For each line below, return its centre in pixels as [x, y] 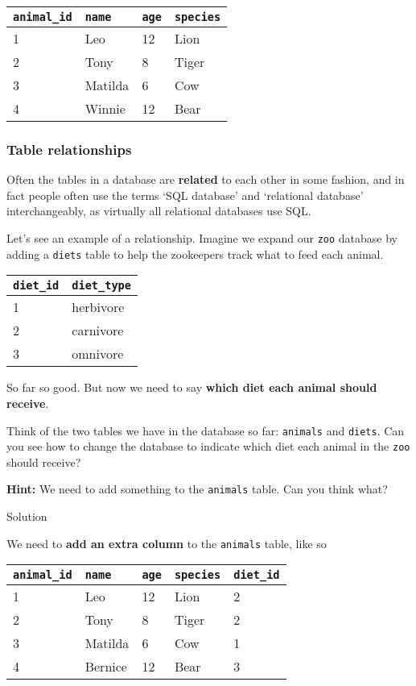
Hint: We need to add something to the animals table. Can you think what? [197, 489]
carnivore [98, 331]
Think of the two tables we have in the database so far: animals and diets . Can [206, 430]
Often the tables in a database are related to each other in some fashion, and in [206, 179]
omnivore [98, 354]
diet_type [101, 286]
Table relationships [69, 149]
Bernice [106, 667]
